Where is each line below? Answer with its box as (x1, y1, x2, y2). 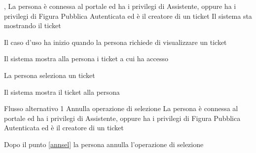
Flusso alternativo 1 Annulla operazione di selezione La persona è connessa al (4, 103, 238, 114)
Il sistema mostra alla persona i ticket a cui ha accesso (4, 53, 168, 64)
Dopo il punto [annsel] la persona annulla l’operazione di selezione (4, 139, 204, 149)
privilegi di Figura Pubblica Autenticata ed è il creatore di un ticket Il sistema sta (4, 10, 252, 21)
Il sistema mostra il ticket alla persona (4, 86, 120, 97)
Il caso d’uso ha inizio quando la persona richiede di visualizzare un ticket (4, 37, 227, 47)
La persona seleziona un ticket (4, 70, 95, 80)
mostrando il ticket (4, 20, 61, 31)
